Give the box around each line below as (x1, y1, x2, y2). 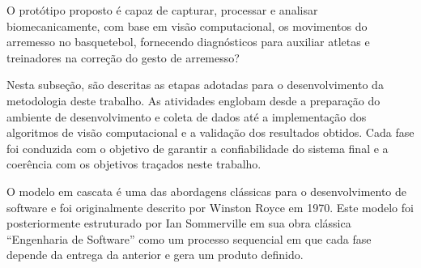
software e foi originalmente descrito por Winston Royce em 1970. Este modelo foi (6, 198, 414, 215)
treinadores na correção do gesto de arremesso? (6, 49, 240, 66)
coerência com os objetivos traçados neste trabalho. (6, 155, 262, 172)
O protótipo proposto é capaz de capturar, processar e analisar (6, 2, 318, 18)
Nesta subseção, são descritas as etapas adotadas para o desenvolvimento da (6, 76, 384, 93)
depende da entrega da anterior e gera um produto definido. (6, 246, 304, 263)
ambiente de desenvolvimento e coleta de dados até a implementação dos (6, 108, 367, 125)
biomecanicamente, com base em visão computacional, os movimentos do (6, 17, 368, 34)
